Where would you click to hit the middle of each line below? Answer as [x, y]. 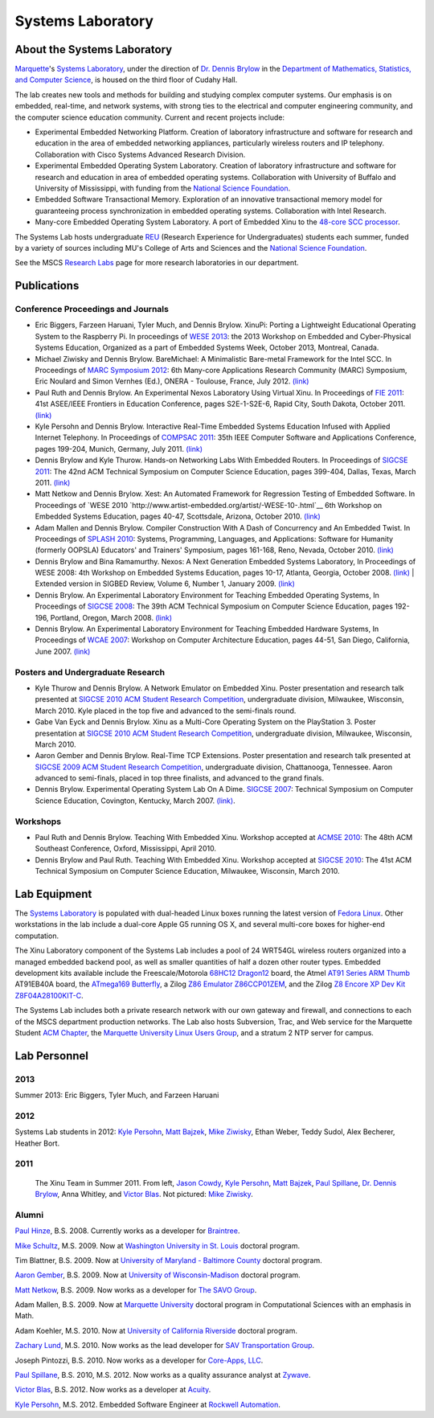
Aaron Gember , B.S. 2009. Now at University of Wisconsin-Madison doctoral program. [158, 1275]
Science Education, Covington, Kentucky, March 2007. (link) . [135, 801]
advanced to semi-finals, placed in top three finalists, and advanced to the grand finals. [180, 778]
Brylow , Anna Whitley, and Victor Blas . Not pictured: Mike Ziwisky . [144, 1194]
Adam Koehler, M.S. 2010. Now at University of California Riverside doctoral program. [156, 1330]
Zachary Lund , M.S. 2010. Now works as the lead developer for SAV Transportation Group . [165, 1346]
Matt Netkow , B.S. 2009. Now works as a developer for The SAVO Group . [136, 1289]
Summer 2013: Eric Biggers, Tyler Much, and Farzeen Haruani [117, 1095]
